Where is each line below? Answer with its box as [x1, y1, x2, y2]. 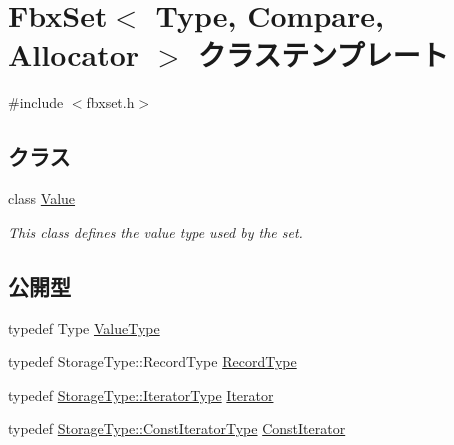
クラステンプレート [197, 34, 449, 75]
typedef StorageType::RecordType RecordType [8, 351, 297, 372]
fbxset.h [86, 92, 135, 113]
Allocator [8, 34, 140, 75]
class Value [8, 188, 76, 209]
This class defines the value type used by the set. [8, 221, 303, 242]
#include [8, 92, 64, 113]
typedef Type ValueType [8, 317, 160, 338]
